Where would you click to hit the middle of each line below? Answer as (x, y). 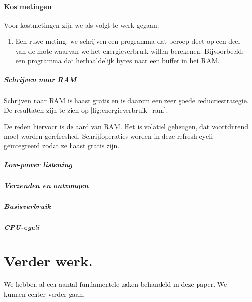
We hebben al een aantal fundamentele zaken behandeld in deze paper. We (116, 284)
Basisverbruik (27, 206)
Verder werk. (48, 260)
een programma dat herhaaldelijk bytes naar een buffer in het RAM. (117, 60)
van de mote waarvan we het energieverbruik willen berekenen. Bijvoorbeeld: (130, 50)
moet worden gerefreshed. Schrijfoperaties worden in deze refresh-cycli (108, 136)
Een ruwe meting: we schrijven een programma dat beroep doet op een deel (128, 41)
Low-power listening (38, 164)
